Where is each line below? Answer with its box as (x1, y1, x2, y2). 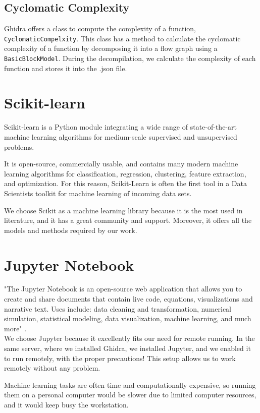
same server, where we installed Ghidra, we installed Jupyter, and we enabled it (4, 343, 251, 353)
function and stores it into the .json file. (4, 63, 127, 73)
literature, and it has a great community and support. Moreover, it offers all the (4, 215, 252, 225)
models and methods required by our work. (4, 224, 137, 235)
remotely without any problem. (4, 363, 100, 373)
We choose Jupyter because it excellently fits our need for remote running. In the (4, 333, 255, 343)
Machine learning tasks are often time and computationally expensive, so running (4, 379, 256, 390)
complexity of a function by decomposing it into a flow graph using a (4, 43, 218, 53)
